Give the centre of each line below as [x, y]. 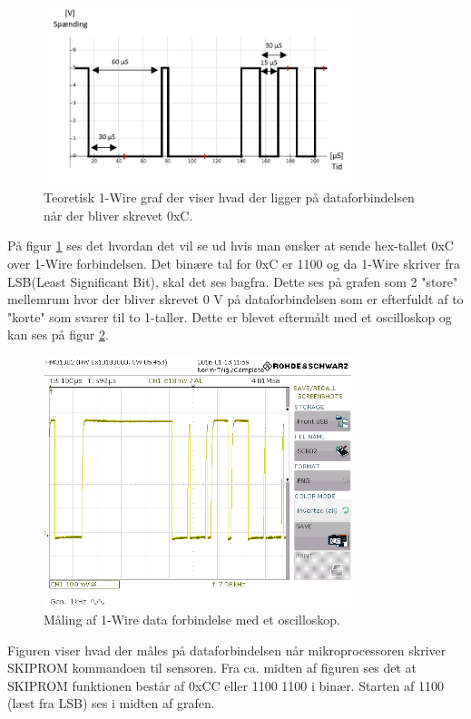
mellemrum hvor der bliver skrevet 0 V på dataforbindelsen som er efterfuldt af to [235, 299]
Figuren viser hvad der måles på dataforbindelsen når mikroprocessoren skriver [227, 650]
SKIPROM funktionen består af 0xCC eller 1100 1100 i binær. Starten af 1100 [226, 685]
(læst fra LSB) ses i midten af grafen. [111, 703]
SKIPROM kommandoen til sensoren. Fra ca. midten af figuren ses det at [212, 668]
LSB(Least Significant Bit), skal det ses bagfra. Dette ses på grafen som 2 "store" [233, 281]
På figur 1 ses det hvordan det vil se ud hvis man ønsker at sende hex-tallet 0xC [231, 246]
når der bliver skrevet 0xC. [118, 215]
